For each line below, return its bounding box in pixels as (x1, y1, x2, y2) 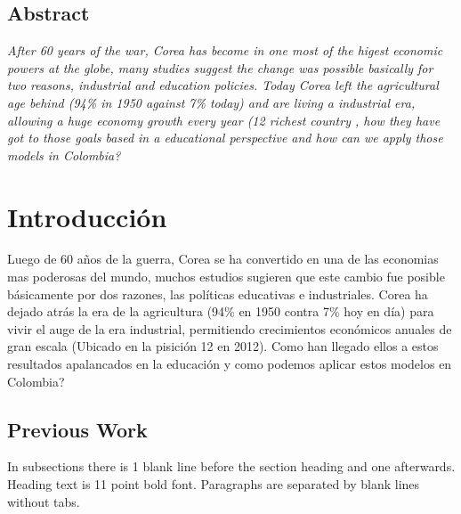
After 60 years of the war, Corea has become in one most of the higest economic (7, 41, 443, 60)
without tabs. (7, 492, 80, 510)
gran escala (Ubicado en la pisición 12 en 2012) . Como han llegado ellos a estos (7, 337, 439, 355)
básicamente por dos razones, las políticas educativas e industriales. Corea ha (7, 284, 428, 303)
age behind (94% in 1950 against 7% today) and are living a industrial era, (7, 93, 416, 111)
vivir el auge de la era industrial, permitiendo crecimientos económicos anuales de (7, 319, 452, 338)
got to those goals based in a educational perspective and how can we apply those (7, 128, 443, 147)
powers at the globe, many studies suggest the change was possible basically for (7, 58, 433, 77)
